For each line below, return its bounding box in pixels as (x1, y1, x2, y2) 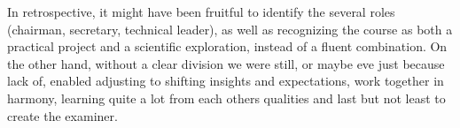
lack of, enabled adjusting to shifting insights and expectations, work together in (7, 72, 444, 90)
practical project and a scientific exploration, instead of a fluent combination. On (7, 37, 448, 56)
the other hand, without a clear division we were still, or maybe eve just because (7, 54, 445, 72)
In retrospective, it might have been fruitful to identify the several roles (7, 3, 395, 20)
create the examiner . (7, 106, 118, 124)
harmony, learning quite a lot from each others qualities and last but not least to (7, 88, 446, 107)
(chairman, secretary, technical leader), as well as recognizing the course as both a (7, 19, 453, 38)
